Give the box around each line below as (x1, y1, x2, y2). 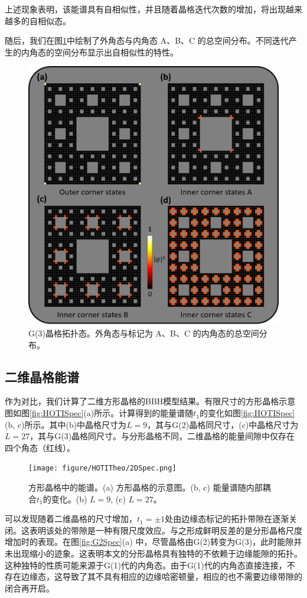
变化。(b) (51, 492, 87, 505)
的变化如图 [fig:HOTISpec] (200, 407, 295, 419)
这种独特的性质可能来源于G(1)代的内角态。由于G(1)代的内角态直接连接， (5, 558, 287, 571)
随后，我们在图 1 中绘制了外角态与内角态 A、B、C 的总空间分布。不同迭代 (5, 34, 289, 47)
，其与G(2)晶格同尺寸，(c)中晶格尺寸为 (147, 418, 299, 430)
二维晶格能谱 (5, 367, 79, 385)
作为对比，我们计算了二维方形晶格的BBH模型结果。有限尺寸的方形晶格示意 (5, 395, 296, 407)
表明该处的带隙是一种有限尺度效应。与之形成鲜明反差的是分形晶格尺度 (29, 524, 302, 536)
